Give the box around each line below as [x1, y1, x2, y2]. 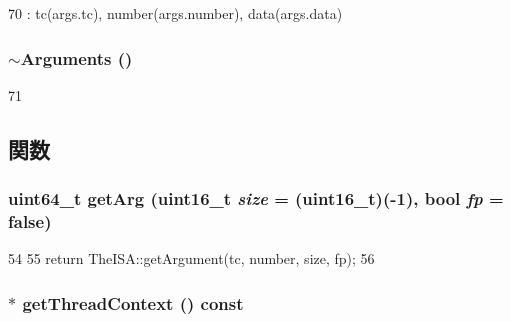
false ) [8, 209, 52, 234]
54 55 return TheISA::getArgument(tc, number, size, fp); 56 [8, 248, 375, 269]
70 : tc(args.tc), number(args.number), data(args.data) [8, 3, 343, 23]
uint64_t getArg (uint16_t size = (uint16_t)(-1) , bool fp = [8, 186, 504, 211]
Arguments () [20, 45, 133, 70]
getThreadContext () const [22, 290, 244, 315]
